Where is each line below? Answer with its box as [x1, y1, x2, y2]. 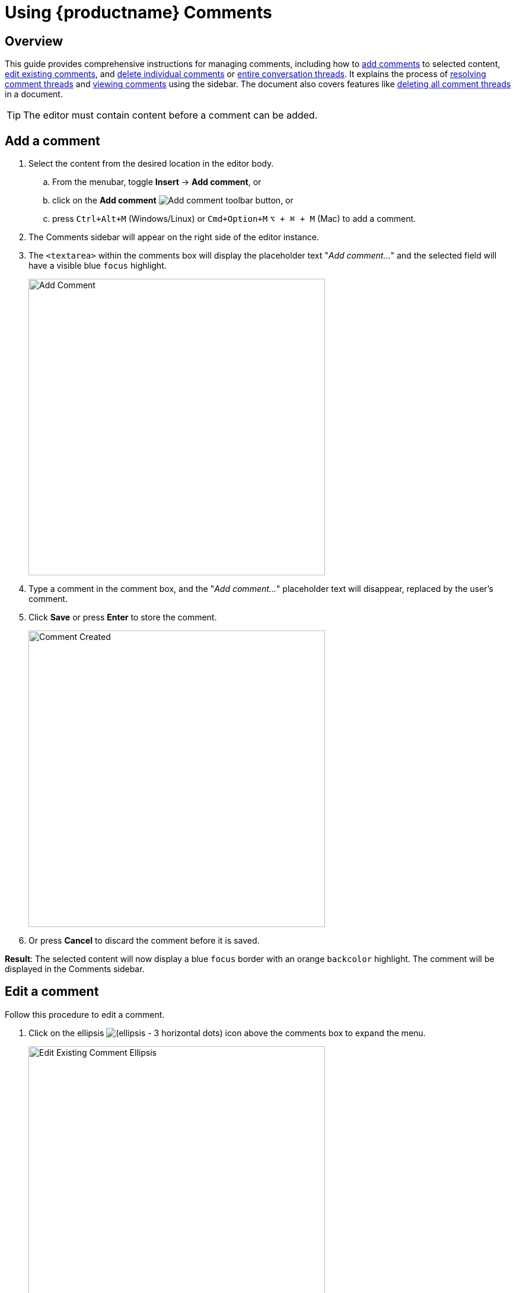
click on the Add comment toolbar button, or [52, 195, 294, 206]
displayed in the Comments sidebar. [5, 964, 145, 974]
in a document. [5, 89, 63, 100]
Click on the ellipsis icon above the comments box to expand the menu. [28, 1027, 426, 1038]
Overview [5, 33, 63, 49]
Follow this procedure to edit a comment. [5, 1009, 165, 1020]
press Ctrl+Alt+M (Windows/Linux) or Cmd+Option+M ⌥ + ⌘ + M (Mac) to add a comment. [52, 214, 416, 224]
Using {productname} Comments [5, 2, 272, 23]
